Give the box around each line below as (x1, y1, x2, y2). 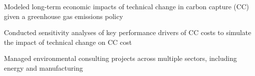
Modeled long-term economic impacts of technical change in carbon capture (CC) (4, 1, 249, 11)
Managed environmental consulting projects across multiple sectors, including (4, 53, 237, 63)
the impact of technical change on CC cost (4, 37, 132, 47)
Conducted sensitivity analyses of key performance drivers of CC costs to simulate (4, 27, 252, 38)
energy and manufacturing (4, 62, 83, 73)
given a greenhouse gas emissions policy (4, 11, 123, 21)
